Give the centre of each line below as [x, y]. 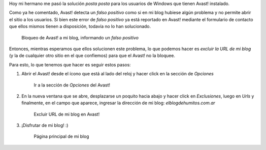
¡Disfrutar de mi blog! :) [45, 125]
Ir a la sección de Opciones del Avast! [72, 85]
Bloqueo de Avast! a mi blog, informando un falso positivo [80, 37]
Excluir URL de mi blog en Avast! [67, 114]
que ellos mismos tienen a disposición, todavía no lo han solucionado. [80, 27]
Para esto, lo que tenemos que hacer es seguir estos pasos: [70, 64]
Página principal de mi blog [61, 136]
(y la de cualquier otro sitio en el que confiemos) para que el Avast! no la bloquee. [92, 56]
